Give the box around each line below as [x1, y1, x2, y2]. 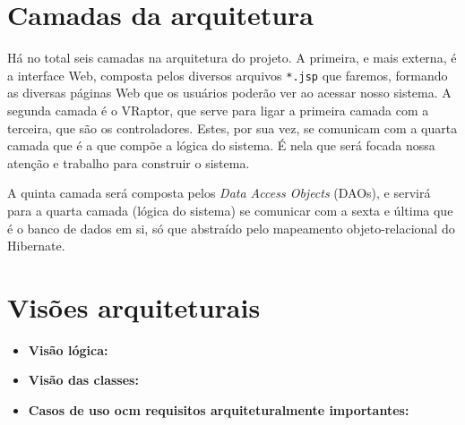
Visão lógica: [28, 340, 108, 359]
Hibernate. [7, 236, 65, 255]
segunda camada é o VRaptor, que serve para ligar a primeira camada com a [7, 100, 429, 119]
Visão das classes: [28, 370, 139, 389]
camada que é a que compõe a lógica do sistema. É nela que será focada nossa [7, 136, 435, 155]
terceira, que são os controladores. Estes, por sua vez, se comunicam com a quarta [7, 118, 458, 137]
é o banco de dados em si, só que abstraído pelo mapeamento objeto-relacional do [7, 218, 455, 237]
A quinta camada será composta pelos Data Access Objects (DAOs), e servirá [7, 183, 431, 202]
